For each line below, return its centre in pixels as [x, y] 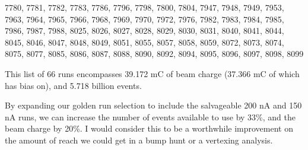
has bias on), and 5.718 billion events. [73, 85]
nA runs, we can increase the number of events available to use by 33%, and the [150, 117]
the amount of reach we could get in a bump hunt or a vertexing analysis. [139, 140]
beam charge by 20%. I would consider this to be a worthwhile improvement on [149, 128]
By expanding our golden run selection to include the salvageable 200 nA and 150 [153, 105]
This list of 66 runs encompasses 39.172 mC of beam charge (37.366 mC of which [152, 73]
